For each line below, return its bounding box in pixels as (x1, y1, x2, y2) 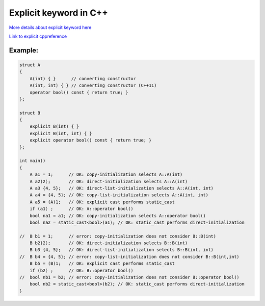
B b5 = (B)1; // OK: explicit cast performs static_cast (29, 261, 175, 266)
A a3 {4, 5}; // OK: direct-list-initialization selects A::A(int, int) (29, 185, 213, 191)
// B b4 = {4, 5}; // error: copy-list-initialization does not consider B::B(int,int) (19, 254, 240, 259)
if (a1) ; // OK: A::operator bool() (29, 206, 133, 212)
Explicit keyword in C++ (9, 7, 108, 18)
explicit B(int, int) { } (29, 130, 92, 136)
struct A (19, 62, 41, 68)
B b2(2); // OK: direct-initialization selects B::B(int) (29, 240, 188, 246)
